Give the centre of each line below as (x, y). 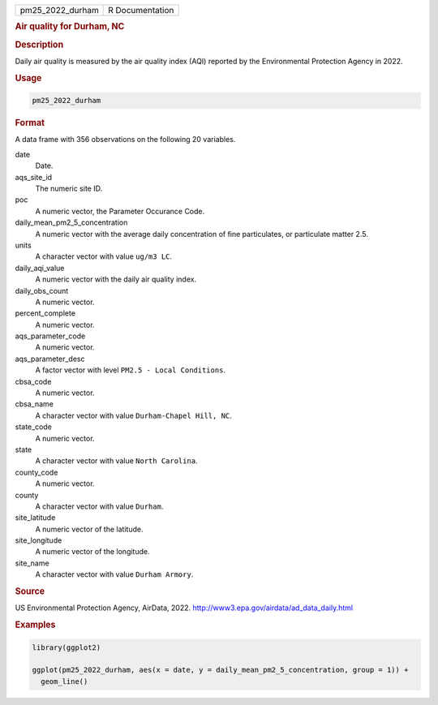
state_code (34, 427)
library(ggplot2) (67, 647)
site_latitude (35, 518)
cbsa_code (33, 381)
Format (30, 123)
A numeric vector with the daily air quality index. (116, 279)
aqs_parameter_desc (50, 359)
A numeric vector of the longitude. (92, 552)
